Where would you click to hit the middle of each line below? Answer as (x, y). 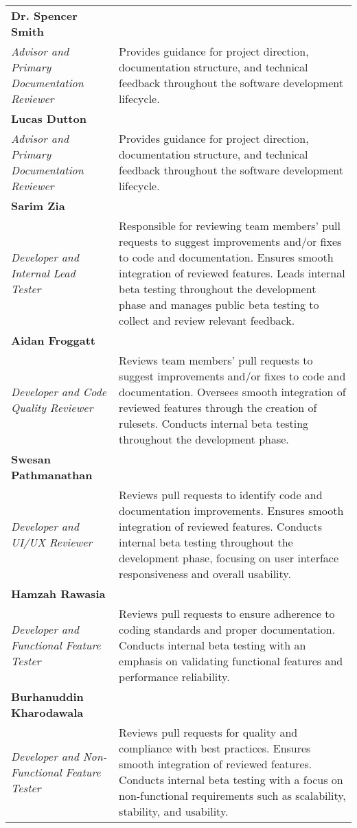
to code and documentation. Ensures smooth (226, 257)
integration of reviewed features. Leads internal (232, 273)
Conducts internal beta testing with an (212, 645)
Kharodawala (47, 712)
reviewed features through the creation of (218, 407)
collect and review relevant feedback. (207, 320)
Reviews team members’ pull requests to (216, 360)
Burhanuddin (47, 697)
